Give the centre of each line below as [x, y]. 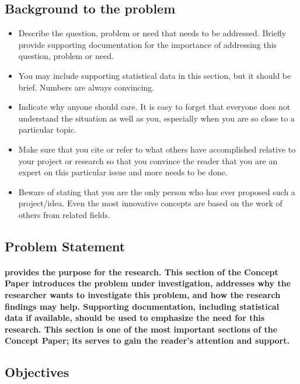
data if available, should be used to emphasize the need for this [135, 318]
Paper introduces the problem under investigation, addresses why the [148, 283]
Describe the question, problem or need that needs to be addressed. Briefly [152, 33]
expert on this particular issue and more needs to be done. [123, 172]
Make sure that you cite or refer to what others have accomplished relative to [157, 149]
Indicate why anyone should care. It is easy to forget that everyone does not [154, 107]
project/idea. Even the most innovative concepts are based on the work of [150, 203]
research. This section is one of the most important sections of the [141, 329]
